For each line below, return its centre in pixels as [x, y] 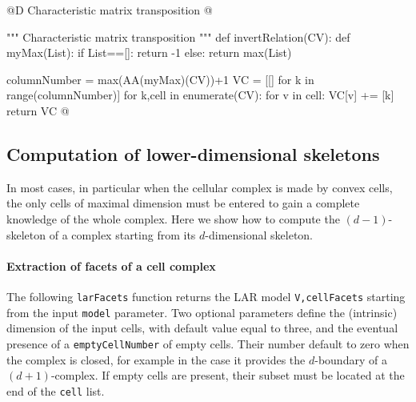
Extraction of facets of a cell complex [111, 265]
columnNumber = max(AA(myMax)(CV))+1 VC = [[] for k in [160, 79]
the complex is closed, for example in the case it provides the [156, 359]
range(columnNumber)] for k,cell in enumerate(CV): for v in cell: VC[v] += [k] [200, 95]
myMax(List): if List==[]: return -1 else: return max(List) [149, 52]
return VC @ [38, 110]
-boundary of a [351, 359]
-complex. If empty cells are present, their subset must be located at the [228, 375]
